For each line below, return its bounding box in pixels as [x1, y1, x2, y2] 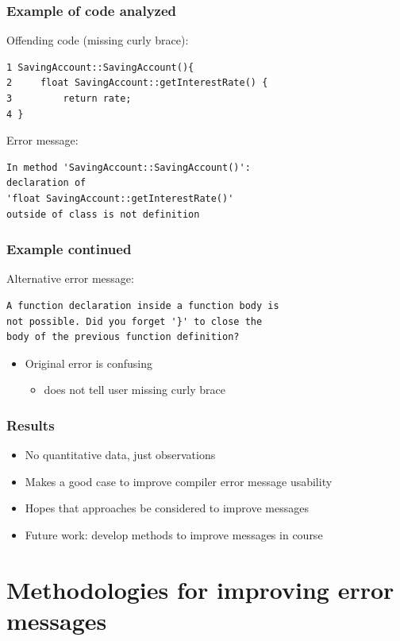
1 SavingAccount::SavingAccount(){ [6, 61, 194, 73]
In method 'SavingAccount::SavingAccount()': [6, 161, 251, 173]
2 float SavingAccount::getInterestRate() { [6, 77, 268, 89]
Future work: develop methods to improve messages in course [25, 526, 323, 543]
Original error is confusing [25, 354, 152, 371]
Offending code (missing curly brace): [6, 32, 189, 48]
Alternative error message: [6, 270, 134, 287]
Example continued [6, 239, 132, 259]
